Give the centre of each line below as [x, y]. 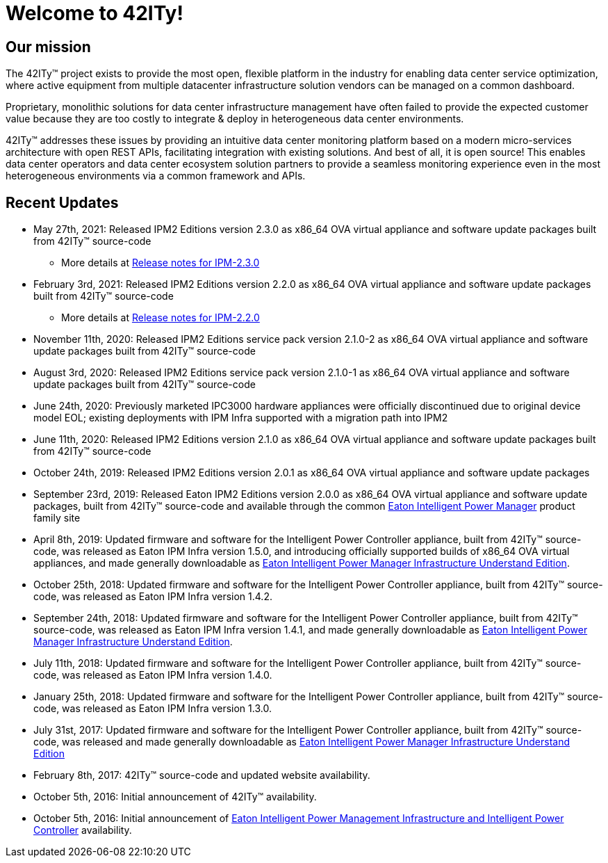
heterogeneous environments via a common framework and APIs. [156, 176]
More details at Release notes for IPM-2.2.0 [161, 318]
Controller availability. [83, 830]
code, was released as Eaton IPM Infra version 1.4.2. [153, 597]
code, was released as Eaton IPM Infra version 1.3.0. [153, 709]
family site [57, 518]
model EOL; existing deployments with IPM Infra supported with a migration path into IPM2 [241, 418]
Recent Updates [62, 202]
